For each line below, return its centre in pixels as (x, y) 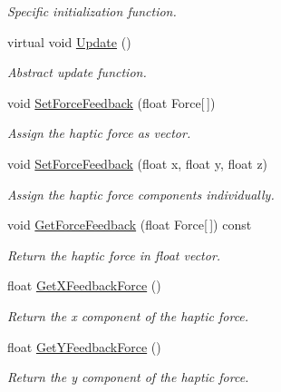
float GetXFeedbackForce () (84, 285)
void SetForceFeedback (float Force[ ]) (111, 102)
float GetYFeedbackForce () (84, 346)
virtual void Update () (69, 41)
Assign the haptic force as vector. (99, 133)
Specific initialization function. (92, 11)
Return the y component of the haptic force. (128, 377)
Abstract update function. (77, 72)
